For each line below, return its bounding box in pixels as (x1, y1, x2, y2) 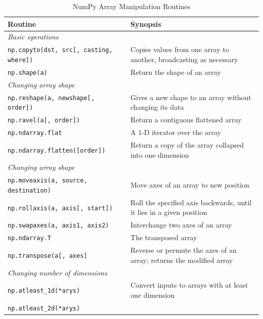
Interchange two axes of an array (130, 219, 232, 230)
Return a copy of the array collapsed (130, 139, 244, 150)
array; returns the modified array (130, 254, 233, 265)
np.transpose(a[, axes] (8, 252, 87, 259)
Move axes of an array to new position (130, 179, 249, 190)
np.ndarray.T (8, 235, 51, 242)
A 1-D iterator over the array (130, 127, 221, 138)
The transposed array (130, 232, 197, 243)
